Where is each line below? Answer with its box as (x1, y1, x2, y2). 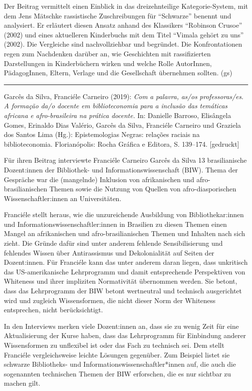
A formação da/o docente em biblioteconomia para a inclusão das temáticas (4, 101, 228, 111)
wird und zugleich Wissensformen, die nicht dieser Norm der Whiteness (4, 295, 216, 305)
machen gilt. (4, 378, 41, 388)
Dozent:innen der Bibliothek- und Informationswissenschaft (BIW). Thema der (4, 164, 238, 174)
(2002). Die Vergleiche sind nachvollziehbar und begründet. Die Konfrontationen (4, 39, 242, 49)
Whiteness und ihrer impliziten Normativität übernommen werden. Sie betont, (4, 276, 237, 286)
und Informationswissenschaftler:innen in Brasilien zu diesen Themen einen (4, 219, 227, 229)
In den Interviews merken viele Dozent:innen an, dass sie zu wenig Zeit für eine (4, 321, 239, 331)
